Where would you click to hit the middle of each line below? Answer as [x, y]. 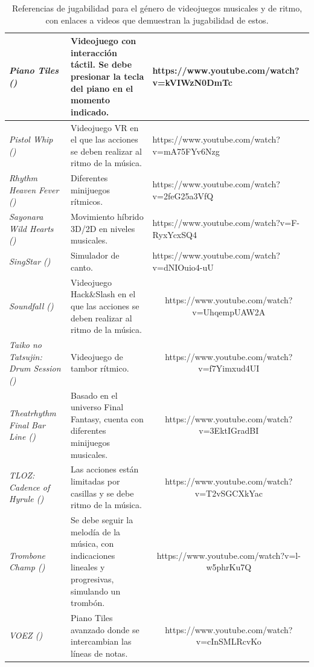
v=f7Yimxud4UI [229, 368]
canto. [82, 267]
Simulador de [95, 255]
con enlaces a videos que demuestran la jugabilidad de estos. [157, 20]
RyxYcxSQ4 [175, 234]
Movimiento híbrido [107, 217]
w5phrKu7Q [229, 567]
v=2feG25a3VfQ [183, 195]
